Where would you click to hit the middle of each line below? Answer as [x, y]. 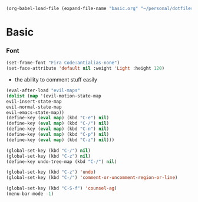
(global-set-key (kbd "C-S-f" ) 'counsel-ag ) [62, 188]
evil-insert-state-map [34, 101]
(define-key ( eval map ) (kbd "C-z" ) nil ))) [60, 140]
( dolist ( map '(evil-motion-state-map [54, 96]
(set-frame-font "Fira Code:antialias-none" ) [63, 63]
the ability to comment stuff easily [56, 80]
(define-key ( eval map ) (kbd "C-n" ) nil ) [58, 129]
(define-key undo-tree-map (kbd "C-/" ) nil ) [62, 162]
